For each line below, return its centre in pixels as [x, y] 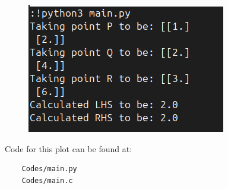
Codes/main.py [49, 169]
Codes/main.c [47, 180]
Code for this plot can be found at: [69, 148]
